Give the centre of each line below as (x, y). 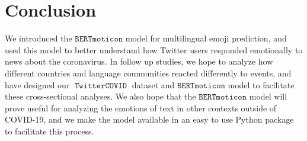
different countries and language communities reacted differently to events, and (148, 73)
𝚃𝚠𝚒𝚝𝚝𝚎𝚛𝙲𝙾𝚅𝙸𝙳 (101, 86)
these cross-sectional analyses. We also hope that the (100, 96)
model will (268, 96)
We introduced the (39, 38)
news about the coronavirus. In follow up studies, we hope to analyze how (139, 61)
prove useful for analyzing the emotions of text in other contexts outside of (141, 108)
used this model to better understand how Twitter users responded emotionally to (154, 49)
